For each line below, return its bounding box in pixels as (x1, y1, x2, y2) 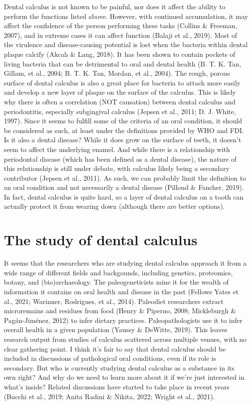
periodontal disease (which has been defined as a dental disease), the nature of (4, 153, 237, 164)
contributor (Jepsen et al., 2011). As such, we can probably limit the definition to (4, 172, 246, 183)
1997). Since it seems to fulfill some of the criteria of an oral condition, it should (4, 116, 242, 126)
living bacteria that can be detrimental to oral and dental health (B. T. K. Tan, (4, 58, 241, 68)
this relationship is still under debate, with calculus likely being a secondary (4, 163, 230, 173)
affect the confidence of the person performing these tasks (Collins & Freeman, (4, 20, 237, 31)
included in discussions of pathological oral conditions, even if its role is (4, 353, 216, 363)
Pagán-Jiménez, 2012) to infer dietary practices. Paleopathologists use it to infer (4, 315, 243, 325)
